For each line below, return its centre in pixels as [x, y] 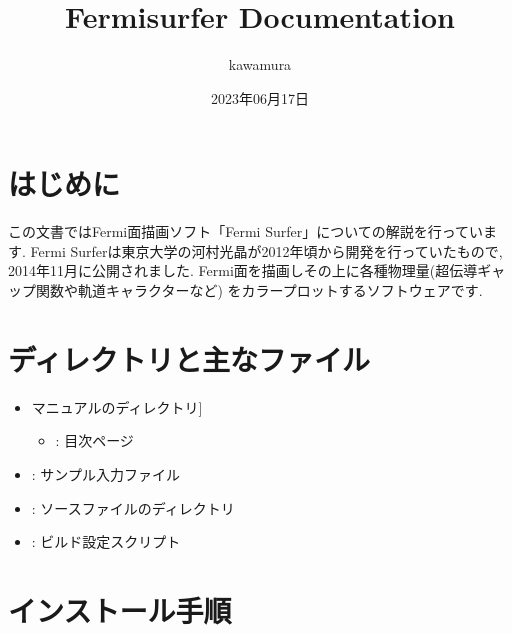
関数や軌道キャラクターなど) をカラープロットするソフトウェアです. [259, 290]
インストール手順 [120, 609]
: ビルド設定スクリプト [106, 541]
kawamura [260, 64]
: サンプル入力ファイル [105, 473]
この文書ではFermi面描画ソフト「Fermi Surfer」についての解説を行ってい [246, 231]
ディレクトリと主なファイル [189, 358]
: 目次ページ [94, 440]
